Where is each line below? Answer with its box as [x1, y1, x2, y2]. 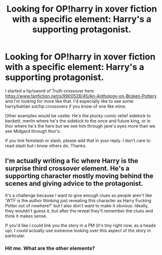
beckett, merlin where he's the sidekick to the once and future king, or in [5, 118, 151, 124]
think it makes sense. [5, 213, 48, 219]
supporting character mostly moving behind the [5, 172, 154, 180]
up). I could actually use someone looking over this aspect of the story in [5, 227, 151, 233]
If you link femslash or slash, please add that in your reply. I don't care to [5, 137, 151, 143]
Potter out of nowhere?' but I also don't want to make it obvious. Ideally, [5, 203, 149, 208]
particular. [5, 233, 25, 239]
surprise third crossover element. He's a [5, 164, 130, 173]
